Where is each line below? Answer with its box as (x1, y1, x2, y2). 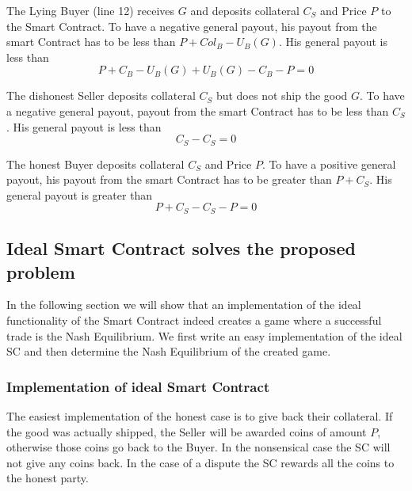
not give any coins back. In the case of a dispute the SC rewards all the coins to (6, 454, 395, 470)
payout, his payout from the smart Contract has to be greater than (6, 171, 332, 188)
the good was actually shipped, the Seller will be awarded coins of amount (6, 423, 367, 440)
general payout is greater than (6, 186, 153, 203)
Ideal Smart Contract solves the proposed (6, 236, 356, 261)
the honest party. (6, 470, 89, 486)
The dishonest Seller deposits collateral (6, 87, 196, 104)
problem (6, 259, 75, 284)
